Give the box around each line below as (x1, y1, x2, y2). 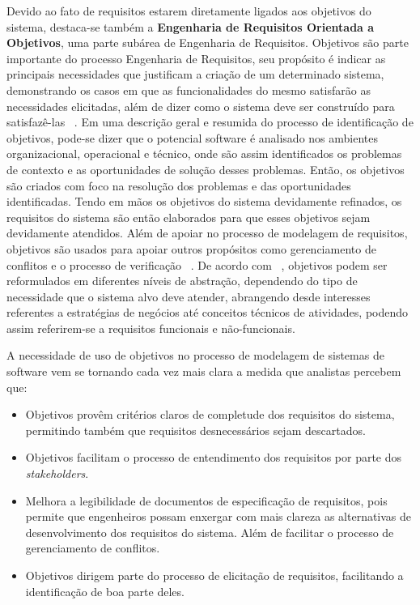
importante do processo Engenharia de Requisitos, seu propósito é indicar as (6, 49, 386, 66)
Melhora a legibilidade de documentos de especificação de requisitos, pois (25, 492, 388, 509)
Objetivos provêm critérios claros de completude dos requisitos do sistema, (25, 406, 395, 423)
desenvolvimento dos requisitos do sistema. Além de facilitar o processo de (25, 523, 394, 540)
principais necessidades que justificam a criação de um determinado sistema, (6, 66, 384, 83)
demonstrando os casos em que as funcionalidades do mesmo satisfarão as (6, 81, 371, 98)
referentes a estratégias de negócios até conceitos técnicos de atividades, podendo (6, 304, 409, 321)
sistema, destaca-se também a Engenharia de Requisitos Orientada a (6, 18, 375, 35)
